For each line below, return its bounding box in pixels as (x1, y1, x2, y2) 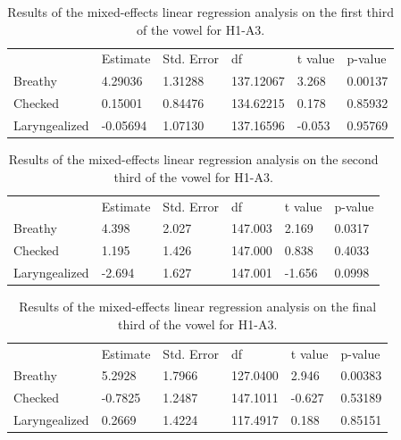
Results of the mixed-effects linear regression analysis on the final (19, 297, 377, 316)
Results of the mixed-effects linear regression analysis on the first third (7, 3, 394, 21)
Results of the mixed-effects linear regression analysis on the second (8, 150, 379, 169)
